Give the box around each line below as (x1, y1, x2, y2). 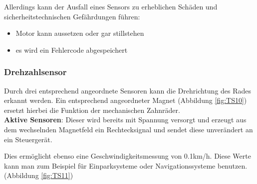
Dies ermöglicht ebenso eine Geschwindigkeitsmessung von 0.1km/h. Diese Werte (4, 151, 251, 161)
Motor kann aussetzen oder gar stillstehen (15, 28, 144, 38)
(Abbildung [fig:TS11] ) (4, 170, 73, 181)
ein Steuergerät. (4, 134, 52, 144)
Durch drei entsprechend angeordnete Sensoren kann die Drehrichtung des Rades (4, 85, 252, 95)
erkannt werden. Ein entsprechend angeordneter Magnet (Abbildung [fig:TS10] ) (4, 95, 247, 105)
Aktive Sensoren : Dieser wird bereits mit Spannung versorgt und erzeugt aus (4, 114, 247, 125)
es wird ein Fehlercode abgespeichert (15, 44, 128, 55)
